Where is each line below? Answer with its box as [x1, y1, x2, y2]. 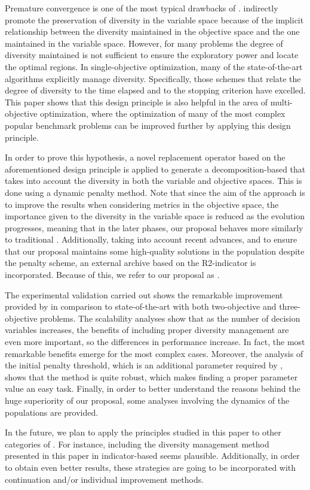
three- [279, 300, 300, 313]
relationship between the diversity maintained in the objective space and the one [5, 25, 300, 38]
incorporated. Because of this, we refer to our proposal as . [5, 268, 220, 281]
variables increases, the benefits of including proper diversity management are [5, 323, 289, 336]
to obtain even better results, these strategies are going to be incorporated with [5, 461, 296, 473]
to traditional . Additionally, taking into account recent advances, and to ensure [5, 233, 297, 246]
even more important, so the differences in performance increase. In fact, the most [5, 335, 305, 348]
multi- [270, 95, 293, 108]
